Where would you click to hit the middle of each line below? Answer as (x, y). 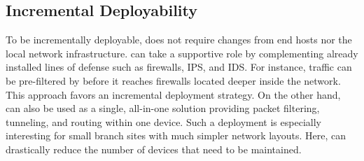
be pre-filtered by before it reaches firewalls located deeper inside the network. (173, 80)
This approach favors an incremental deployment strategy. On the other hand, (173, 94)
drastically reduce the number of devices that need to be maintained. (154, 149)
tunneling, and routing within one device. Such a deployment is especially (163, 121)
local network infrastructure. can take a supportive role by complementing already (182, 53)
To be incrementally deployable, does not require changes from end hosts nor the (179, 40)
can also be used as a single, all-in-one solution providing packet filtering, (163, 108)
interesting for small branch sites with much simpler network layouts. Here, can (176, 135)
